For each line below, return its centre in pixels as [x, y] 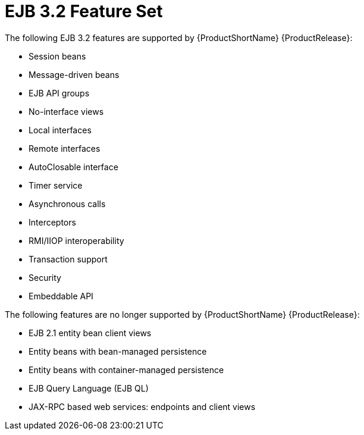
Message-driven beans [74, 74]
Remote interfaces [65, 148]
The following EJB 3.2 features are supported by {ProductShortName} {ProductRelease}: [179, 37]
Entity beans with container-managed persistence [126, 370]
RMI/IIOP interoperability [76, 240]
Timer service [56, 185]
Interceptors [52, 222]
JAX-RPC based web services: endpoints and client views [142, 406]
